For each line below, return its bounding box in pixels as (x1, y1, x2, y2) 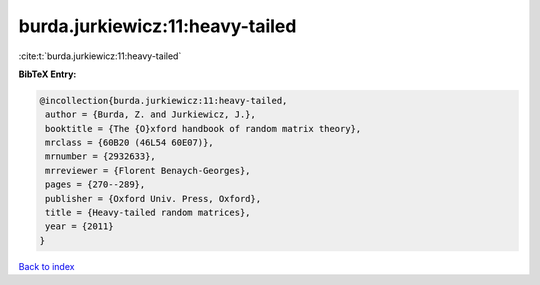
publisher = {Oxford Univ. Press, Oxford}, (45, 193, 262, 204)
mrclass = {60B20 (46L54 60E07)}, (45, 137, 214, 149)
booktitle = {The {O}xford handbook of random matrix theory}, (45, 123, 362, 134)
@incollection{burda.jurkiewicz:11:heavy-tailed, (39, 95, 288, 106)
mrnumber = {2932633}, (45, 151, 157, 162)
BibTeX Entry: (18, 68, 77, 80)
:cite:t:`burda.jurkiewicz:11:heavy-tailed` (18, 50, 182, 62)
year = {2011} (45, 221, 114, 232)
